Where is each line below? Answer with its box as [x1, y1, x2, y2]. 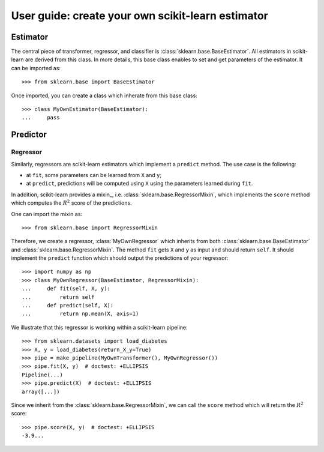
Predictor [11, 130, 47, 140]
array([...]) [22, 388, 60, 395]
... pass [22, 114, 60, 121]
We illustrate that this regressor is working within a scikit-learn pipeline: [11, 324, 188, 331]
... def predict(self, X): [22, 302, 114, 309]
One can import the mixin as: [11, 210, 83, 217]
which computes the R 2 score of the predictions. [11, 199, 132, 206]
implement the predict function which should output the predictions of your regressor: [11, 255, 229, 262]
